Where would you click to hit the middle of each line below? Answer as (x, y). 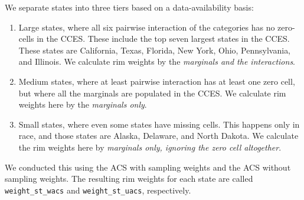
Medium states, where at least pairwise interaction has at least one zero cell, (157, 81)
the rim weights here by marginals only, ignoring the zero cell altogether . (150, 147)
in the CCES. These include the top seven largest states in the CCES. (163, 39)
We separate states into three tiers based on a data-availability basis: (129, 7)
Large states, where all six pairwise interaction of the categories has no (147, 27)
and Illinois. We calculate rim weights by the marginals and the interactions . (157, 61)
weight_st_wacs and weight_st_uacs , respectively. (98, 190)
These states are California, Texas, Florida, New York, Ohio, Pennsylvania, (155, 50)
